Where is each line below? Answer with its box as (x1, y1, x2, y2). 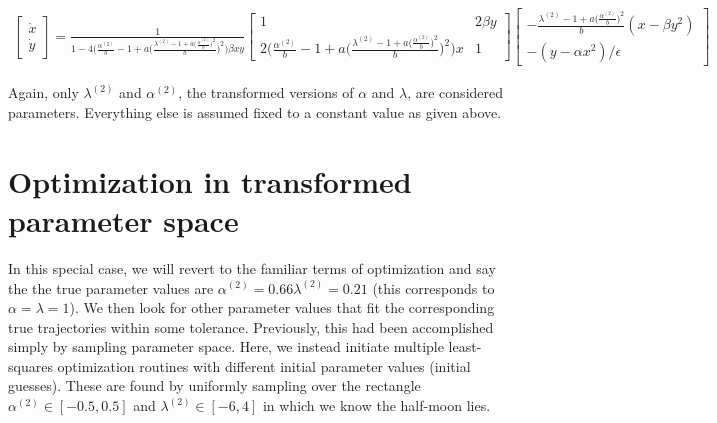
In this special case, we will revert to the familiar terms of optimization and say (8, 257, 496, 278)
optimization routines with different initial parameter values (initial (57, 355, 471, 376)
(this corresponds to (372, 277, 495, 298)
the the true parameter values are (8, 277, 214, 298)
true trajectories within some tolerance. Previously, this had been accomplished (8, 316, 494, 337)
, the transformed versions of (178, 82, 354, 103)
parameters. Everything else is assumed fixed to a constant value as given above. (8, 102, 502, 122)
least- (448, 336, 482, 357)
